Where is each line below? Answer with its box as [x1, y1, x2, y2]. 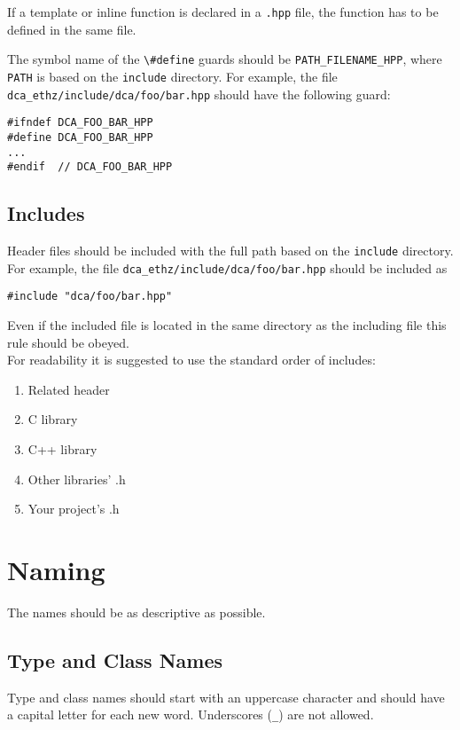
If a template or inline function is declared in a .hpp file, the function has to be [7, 3, 439, 20]
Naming [7, 551, 105, 587]
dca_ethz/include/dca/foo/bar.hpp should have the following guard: [7, 84, 391, 103]
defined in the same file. [7, 20, 136, 38]
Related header [27, 380, 110, 398]
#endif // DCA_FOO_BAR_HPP [7, 161, 173, 174]
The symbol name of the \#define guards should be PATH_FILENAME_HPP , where [7, 50, 442, 68]
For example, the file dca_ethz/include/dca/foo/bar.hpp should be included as [7, 258, 448, 277]
